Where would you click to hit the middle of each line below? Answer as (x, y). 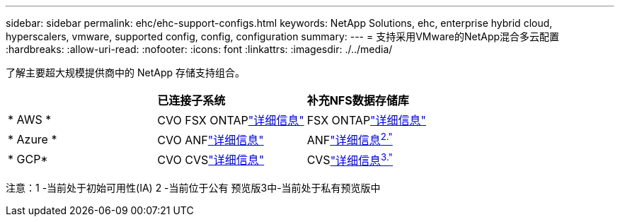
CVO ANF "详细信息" (211, 140)
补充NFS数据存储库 (358, 100)
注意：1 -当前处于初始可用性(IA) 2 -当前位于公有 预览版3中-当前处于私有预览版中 (193, 187)
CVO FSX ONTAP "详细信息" (231, 120)
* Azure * (33, 140)
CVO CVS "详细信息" (211, 160)
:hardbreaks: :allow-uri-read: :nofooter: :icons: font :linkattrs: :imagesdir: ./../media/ (199, 49)
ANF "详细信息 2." (350, 139)
